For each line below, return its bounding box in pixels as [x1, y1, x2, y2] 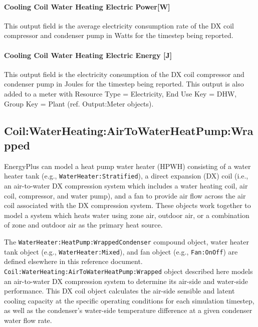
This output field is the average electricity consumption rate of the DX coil [4, 20, 234, 30]
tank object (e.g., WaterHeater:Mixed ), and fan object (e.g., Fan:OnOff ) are [4, 246, 238, 256]
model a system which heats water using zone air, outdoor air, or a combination [4, 209, 249, 220]
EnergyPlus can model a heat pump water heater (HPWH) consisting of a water [4, 160, 251, 171]
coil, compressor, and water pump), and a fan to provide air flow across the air [4, 190, 246, 200]
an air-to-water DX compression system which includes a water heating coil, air [4, 180, 248, 190]
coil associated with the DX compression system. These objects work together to [4, 200, 251, 210]
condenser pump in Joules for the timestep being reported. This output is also [4, 78, 244, 89]
